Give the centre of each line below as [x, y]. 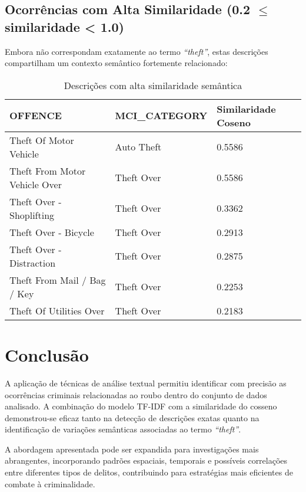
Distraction [33, 263]
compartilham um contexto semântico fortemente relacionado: [116, 63]
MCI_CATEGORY [161, 116]
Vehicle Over [36, 184]
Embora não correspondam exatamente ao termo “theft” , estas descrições [137, 51]
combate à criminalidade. [50, 483]
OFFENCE [36, 116]
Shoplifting [32, 215]
